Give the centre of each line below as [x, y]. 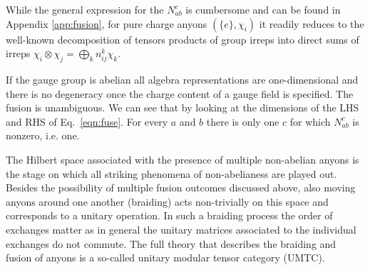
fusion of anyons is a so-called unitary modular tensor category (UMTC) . [165, 257]
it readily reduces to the [312, 23]
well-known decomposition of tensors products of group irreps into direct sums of [183, 39]
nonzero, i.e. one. [43, 135]
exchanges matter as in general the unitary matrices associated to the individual [181, 229]
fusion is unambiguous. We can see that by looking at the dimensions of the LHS [183, 107]
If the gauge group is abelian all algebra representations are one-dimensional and [182, 79]
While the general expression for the [85, 9]
